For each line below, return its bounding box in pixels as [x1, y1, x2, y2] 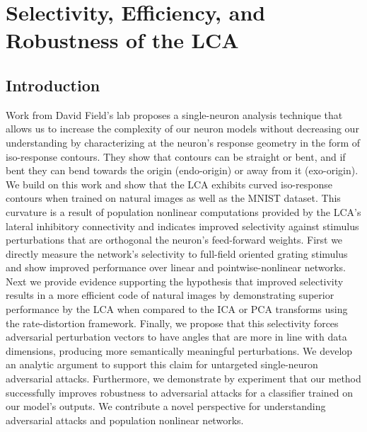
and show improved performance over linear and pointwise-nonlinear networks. [6, 260, 346, 275]
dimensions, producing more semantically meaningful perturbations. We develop [6, 343, 353, 358]
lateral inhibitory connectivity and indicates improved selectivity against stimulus [6, 218, 359, 233]
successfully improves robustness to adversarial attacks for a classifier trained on [6, 385, 354, 399]
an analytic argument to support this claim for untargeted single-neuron [6, 357, 318, 372]
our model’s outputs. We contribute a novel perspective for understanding [6, 399, 326, 414]
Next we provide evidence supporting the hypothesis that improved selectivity [6, 273, 344, 288]
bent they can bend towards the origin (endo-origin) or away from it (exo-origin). [6, 163, 359, 178]
